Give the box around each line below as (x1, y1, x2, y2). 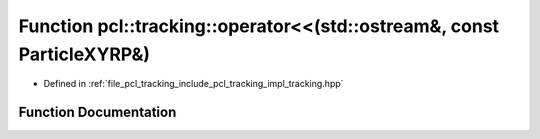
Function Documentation (18, 104, 177, 121)
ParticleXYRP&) (18, 43, 150, 65)
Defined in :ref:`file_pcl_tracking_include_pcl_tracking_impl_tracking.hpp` (43, 78, 344, 90)
